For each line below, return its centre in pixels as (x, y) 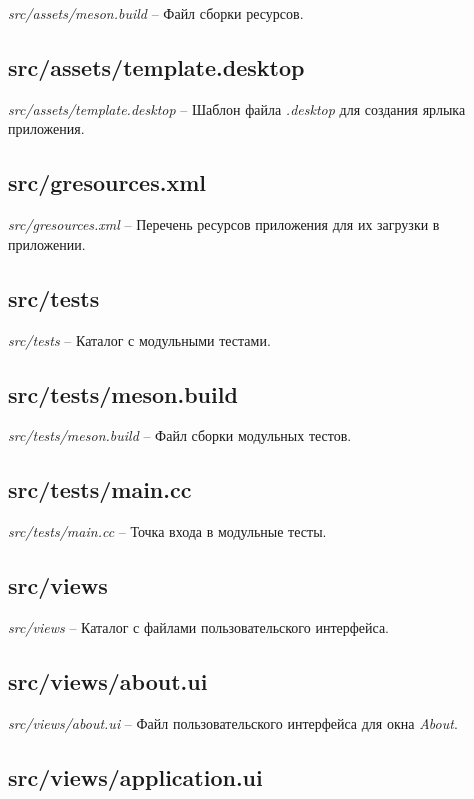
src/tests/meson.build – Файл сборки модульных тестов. (180, 435)
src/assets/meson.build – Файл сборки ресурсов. (156, 13)
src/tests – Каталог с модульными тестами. (139, 339)
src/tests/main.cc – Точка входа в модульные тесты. (167, 531)
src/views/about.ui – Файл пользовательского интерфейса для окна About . (233, 722)
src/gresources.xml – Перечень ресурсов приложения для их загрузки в (224, 224)
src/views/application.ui (135, 776)
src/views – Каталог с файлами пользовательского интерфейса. (198, 626)
